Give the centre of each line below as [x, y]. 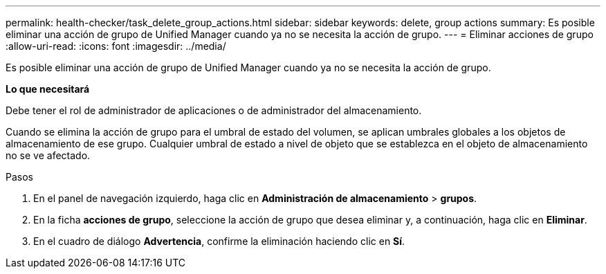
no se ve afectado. [48, 155]
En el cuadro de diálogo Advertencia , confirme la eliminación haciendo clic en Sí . [219, 241]
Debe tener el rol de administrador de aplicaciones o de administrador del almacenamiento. [214, 110]
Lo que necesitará [48, 89]
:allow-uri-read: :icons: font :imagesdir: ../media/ [116, 46]
